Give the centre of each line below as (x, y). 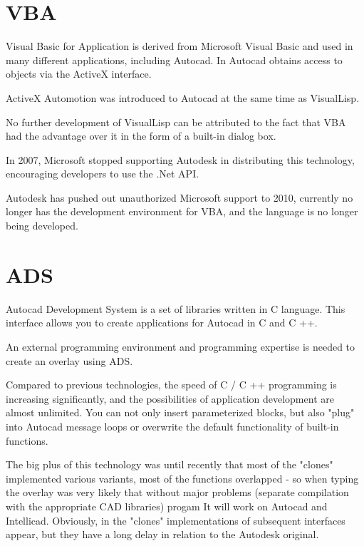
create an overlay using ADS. (69, 360)
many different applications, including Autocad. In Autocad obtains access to (174, 60)
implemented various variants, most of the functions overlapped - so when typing (182, 478)
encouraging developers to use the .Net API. (103, 174)
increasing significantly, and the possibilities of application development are (170, 398)
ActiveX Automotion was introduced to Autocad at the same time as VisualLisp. (183, 97)
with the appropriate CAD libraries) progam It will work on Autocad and (167, 506)
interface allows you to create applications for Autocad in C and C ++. (162, 323)
